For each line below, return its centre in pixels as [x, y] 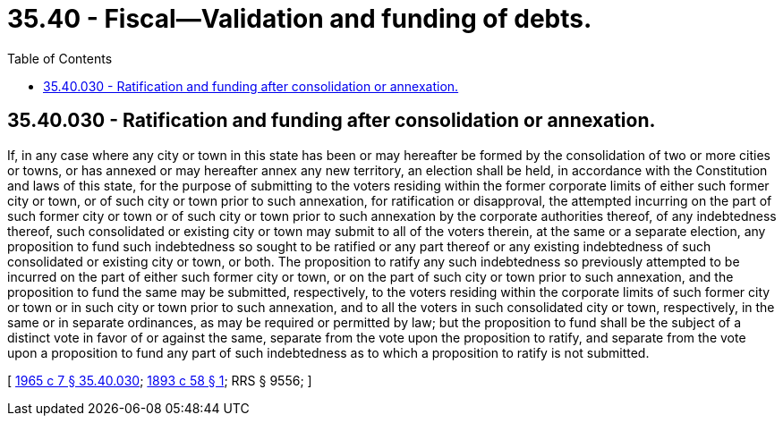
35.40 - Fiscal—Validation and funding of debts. [300, 19]
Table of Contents [60, 58]
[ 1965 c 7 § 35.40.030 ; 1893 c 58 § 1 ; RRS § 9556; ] [160, 380]
